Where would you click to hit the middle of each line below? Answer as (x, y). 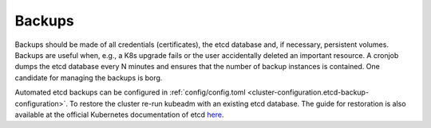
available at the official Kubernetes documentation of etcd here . (119, 114)
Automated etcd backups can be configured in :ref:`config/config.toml (130, 92)
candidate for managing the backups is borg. (89, 78)
